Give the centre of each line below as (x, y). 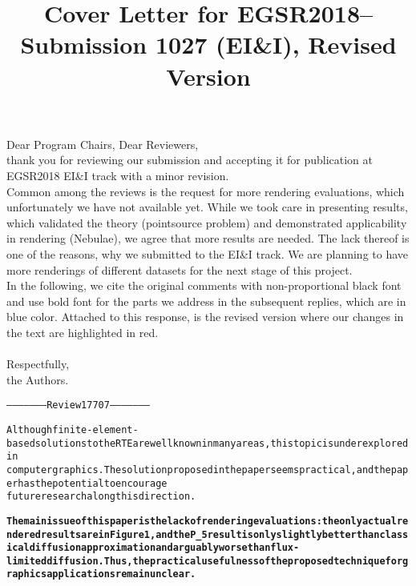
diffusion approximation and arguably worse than (150, 548)
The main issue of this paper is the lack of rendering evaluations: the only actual (202, 521)
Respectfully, (38, 364)
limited (27, 561)
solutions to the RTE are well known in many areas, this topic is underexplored (222, 443)
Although (30, 429)
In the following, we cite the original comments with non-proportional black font (204, 285)
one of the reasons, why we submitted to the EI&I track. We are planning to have (208, 253)
